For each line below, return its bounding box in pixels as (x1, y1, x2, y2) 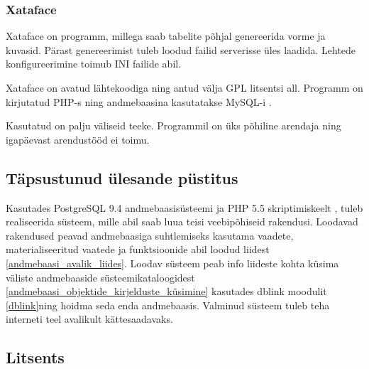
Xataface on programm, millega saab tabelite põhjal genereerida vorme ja (6, 28, 326, 43)
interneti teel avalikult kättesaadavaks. (6, 311, 173, 326)
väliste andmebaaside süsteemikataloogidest (6, 269, 195, 284)
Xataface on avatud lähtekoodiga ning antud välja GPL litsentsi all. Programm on (6, 80, 363, 95)
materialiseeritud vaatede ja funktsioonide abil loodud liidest (6, 242, 270, 257)
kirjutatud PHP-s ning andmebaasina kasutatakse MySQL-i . (6, 94, 272, 109)
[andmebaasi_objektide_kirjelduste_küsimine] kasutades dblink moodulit (6, 284, 327, 299)
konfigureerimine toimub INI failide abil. (6, 56, 182, 71)
